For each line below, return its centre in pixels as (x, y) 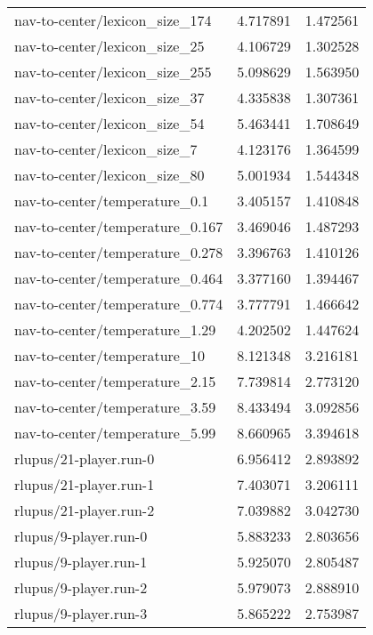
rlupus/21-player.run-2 (85, 510)
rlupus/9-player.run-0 (81, 536)
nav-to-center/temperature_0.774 (119, 304)
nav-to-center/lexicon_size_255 (113, 72)
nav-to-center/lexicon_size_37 (109, 97)
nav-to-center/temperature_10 (109, 355)
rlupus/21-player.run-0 (85, 458)
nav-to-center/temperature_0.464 (119, 278)
